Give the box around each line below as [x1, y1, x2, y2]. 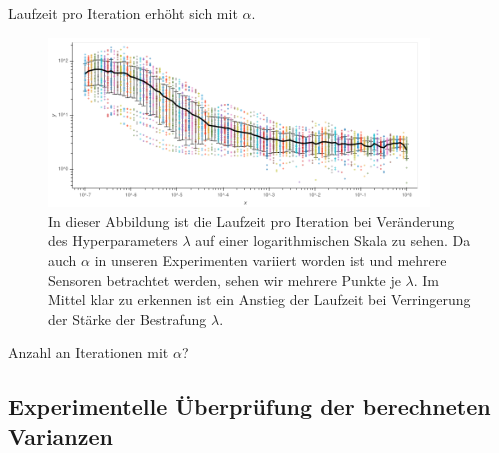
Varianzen [8, 420, 113, 451]
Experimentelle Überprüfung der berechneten [8, 391, 491, 422]
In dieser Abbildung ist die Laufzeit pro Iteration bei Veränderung [48, 210, 455, 231]
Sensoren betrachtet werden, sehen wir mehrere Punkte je [48, 269, 401, 290]
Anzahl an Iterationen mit [8, 342, 169, 363]
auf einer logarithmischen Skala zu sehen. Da [195, 230, 471, 251]
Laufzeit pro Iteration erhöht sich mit [8, 3, 238, 23]
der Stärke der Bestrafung [48, 308, 207, 329]
